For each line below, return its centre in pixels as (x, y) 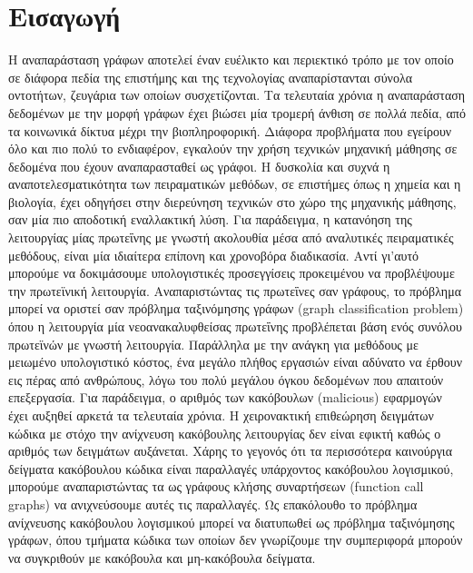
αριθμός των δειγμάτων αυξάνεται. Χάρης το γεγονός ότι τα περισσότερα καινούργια (230, 451)
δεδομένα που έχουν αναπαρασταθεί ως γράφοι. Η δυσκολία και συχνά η (199, 166)
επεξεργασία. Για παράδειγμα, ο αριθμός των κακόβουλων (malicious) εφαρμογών (225, 397)
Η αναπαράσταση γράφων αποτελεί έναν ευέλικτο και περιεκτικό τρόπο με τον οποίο (231, 59)
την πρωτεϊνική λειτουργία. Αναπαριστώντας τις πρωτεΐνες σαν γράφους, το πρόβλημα (235, 290)
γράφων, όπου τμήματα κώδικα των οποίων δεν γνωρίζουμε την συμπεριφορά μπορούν (236, 540)
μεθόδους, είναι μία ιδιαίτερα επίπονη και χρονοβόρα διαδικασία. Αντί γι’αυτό (214, 255)
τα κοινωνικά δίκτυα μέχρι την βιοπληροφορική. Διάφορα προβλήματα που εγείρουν (230, 130)
